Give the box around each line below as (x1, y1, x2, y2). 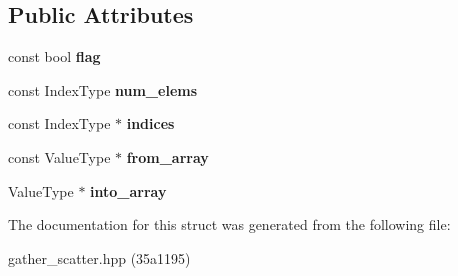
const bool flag (8, 46, 101, 67)
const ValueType (8, 146, 111, 167)
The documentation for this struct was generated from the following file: (8, 214, 451, 235)
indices (126, 113, 175, 134)
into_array (90, 180, 167, 201)
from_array (126, 146, 209, 167)
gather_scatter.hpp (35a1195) (8, 247, 191, 268)
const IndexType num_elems (8, 79, 198, 100)
